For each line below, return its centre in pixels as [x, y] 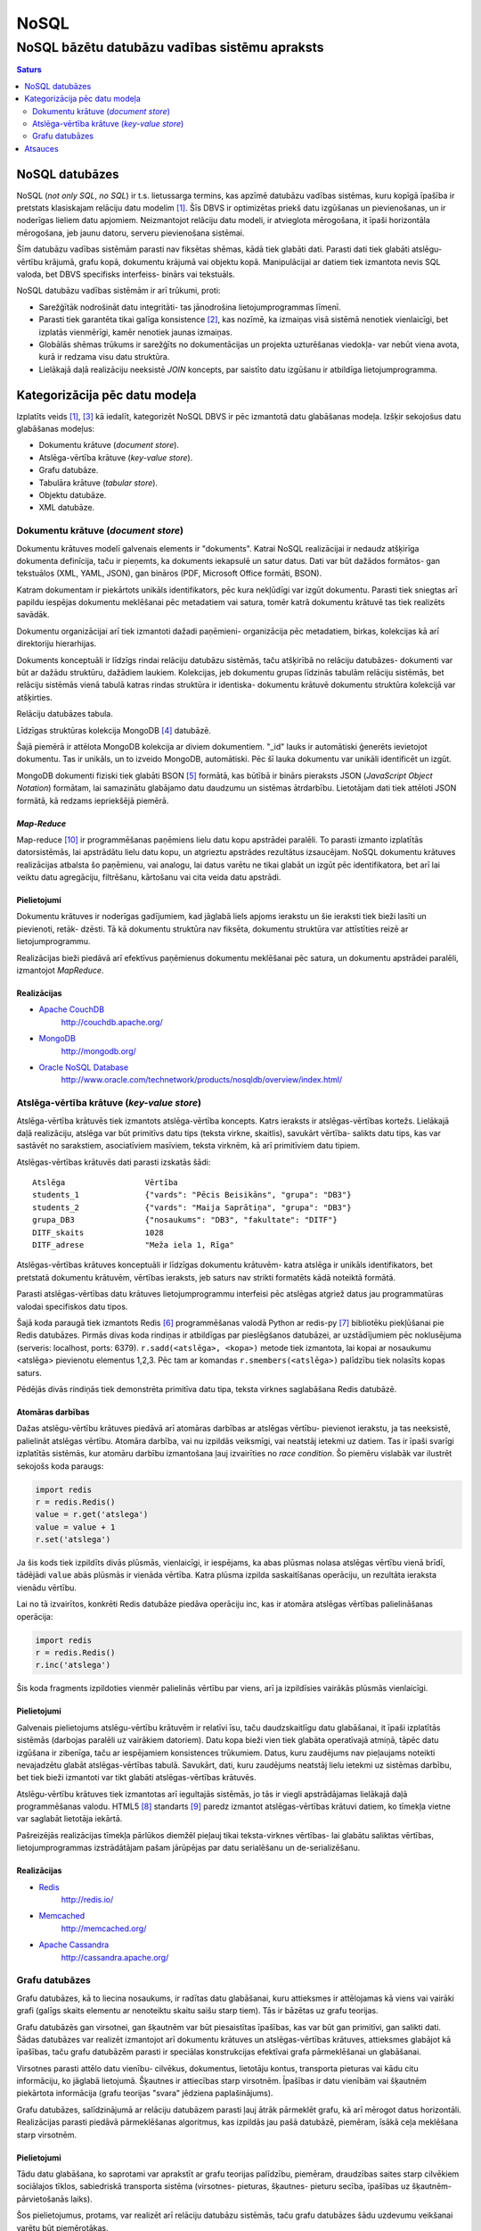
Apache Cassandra [74, 1945]
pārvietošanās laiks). [54, 2199]
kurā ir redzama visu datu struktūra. [104, 357]
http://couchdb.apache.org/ [112, 1022]
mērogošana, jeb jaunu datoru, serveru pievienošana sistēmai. [130, 233]
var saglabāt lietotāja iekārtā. [69, 1819]
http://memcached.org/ [104, 1928]
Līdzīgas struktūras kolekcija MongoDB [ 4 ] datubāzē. [114, 730]
